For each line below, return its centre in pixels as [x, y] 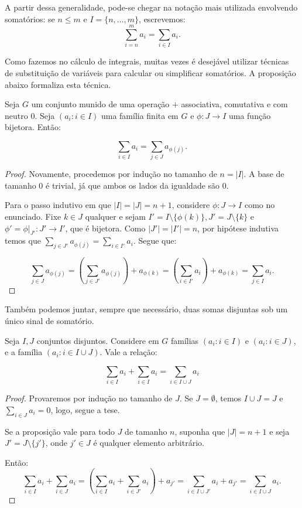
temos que [23, 241]
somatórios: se [30, 18]
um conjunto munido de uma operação [100, 104]
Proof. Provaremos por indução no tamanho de [89, 398]
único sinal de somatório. [49, 321]
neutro [16, 115]
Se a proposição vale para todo [60, 431]
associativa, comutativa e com [234, 104]
